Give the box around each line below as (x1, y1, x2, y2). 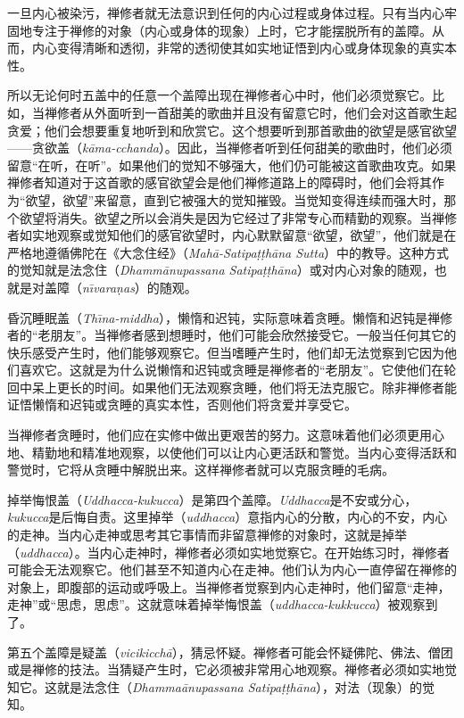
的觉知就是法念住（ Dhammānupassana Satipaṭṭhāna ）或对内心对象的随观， (7, 260, 435, 279)
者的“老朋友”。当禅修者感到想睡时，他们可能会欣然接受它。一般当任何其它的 (7, 326, 457, 344)
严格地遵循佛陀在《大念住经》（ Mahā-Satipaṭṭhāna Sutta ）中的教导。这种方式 (7, 243, 450, 261)
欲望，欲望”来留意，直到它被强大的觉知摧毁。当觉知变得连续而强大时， (25, 190, 444, 209)
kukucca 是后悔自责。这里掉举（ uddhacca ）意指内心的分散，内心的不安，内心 (7, 508, 448, 526)
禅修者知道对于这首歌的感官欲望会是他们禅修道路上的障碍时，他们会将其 (7, 173, 432, 192)
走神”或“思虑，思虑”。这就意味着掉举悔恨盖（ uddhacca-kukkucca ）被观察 (7, 595, 426, 614)
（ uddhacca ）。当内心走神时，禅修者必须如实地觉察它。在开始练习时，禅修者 (7, 542, 450, 561)
